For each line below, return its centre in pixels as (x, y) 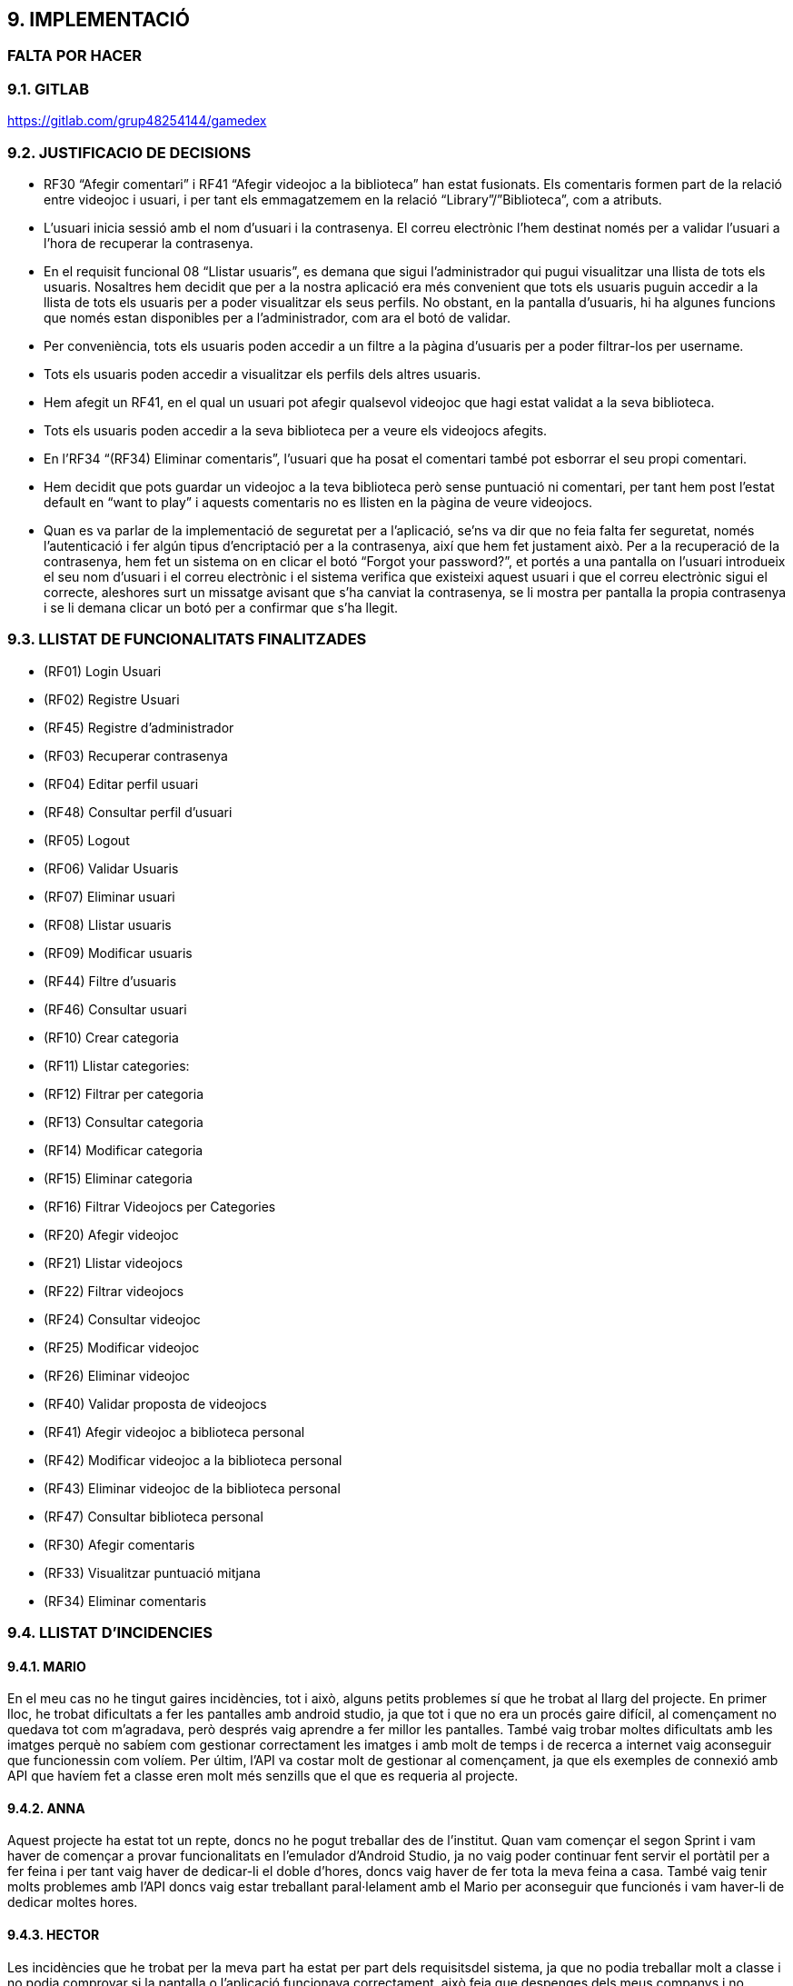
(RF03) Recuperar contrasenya (136, 755)
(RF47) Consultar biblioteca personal (154, 1516)
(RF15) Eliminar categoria (118, 1178)
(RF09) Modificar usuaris (118, 953)
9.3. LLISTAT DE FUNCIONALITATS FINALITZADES (187, 639)
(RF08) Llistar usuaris (108, 924)
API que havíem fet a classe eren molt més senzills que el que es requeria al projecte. (263, 1776)
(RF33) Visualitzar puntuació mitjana (152, 1572)
